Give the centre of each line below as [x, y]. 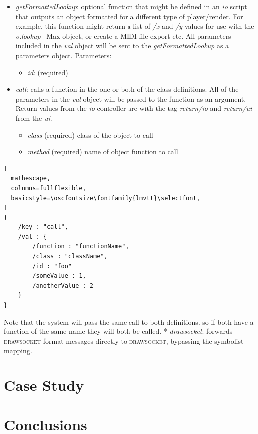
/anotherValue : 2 [63, 285]
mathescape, [31, 178]
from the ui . [34, 118]
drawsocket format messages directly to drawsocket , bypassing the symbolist [124, 341]
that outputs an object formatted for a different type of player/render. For [129, 16]
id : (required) [48, 72]
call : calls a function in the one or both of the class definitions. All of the [127, 89]
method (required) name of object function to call [103, 152]
